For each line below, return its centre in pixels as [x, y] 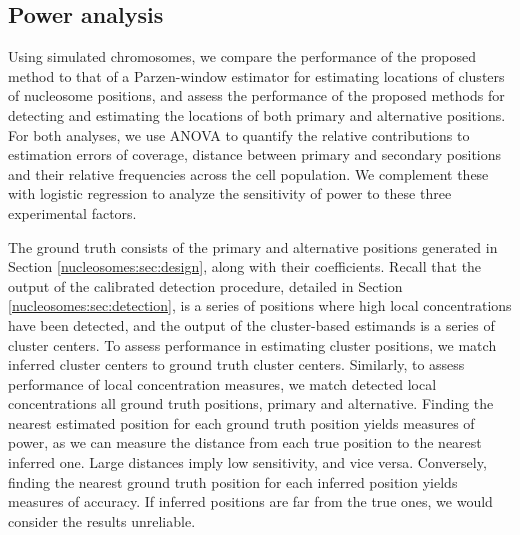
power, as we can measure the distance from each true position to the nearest [245, 442]
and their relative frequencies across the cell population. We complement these [248, 173]
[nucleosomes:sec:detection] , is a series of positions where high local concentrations [260, 305]
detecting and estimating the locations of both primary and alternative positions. [257, 114]
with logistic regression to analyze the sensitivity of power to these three [230, 193]
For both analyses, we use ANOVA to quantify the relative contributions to [239, 134]
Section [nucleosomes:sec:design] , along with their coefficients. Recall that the [245, 266]
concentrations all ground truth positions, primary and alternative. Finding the [251, 403]
